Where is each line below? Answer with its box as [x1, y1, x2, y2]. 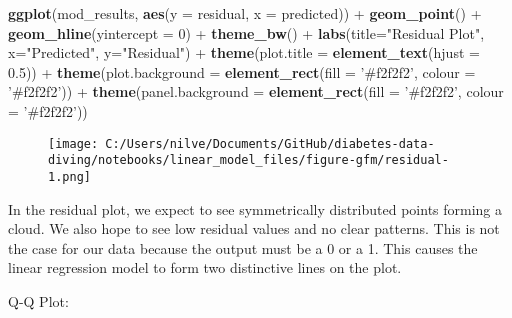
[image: [48, 136, 99, 151]
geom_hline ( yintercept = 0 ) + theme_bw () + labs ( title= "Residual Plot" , [8, 22, 485, 43]
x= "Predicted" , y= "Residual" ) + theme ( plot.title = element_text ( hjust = [8, 42, 480, 63]
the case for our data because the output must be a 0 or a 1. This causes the [8, 237, 478, 258]
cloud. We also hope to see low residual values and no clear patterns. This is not [8, 218, 500, 239]
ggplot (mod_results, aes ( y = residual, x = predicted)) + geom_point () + [8, 3, 482, 23]
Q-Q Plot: [8, 290, 69, 311]
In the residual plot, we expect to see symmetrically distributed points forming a [8, 198, 503, 219]
